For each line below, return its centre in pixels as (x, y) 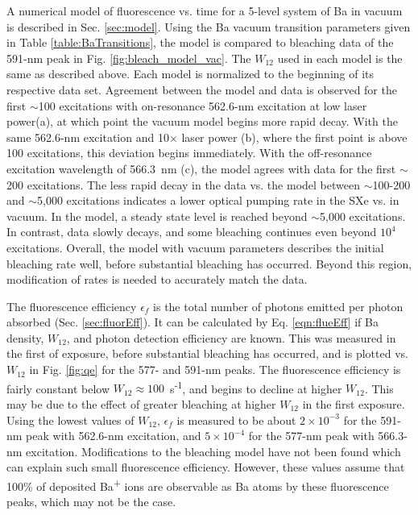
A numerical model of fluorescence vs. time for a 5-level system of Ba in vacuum (205, 10)
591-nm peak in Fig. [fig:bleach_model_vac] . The (129, 58)
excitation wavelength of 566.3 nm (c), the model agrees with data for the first (201, 168)
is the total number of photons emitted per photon (278, 306)
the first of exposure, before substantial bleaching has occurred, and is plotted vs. (207, 353)
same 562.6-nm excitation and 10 (88, 137)
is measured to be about (236, 419)
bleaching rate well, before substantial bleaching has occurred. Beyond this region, (209, 263)
